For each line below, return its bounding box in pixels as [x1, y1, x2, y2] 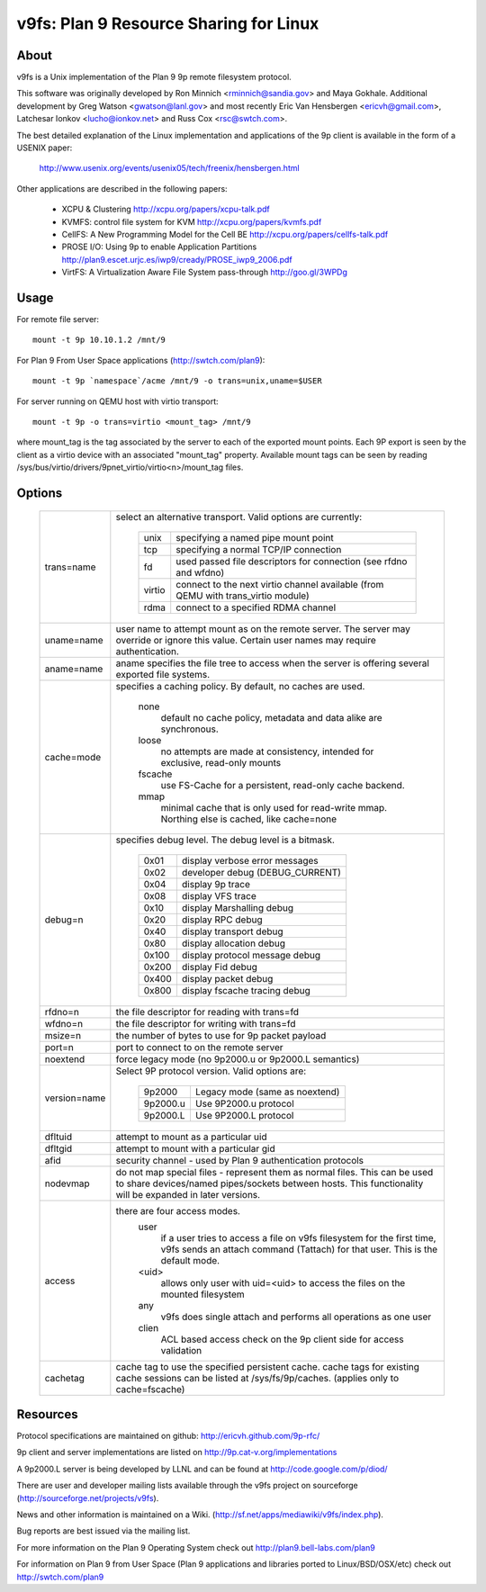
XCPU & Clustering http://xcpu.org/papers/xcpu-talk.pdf [61, 203, 270, 215]
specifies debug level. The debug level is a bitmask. [115, 833, 335, 846]
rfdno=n [44, 1005, 80, 1018]
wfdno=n [44, 1017, 84, 1030]
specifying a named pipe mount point [175, 531, 334, 544]
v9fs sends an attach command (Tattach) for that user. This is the [160, 1243, 438, 1255]
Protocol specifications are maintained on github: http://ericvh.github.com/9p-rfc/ [16, 1431, 320, 1442]
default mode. [160, 1254, 220, 1266]
